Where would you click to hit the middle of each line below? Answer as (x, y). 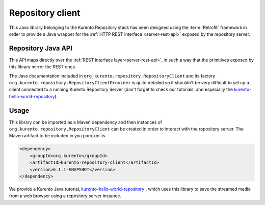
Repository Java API (41, 48)
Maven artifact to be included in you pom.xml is (57, 136)
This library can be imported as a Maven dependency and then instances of (86, 122)
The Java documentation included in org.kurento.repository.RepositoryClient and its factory (112, 76)
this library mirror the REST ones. (42, 67)
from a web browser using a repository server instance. (65, 196)
